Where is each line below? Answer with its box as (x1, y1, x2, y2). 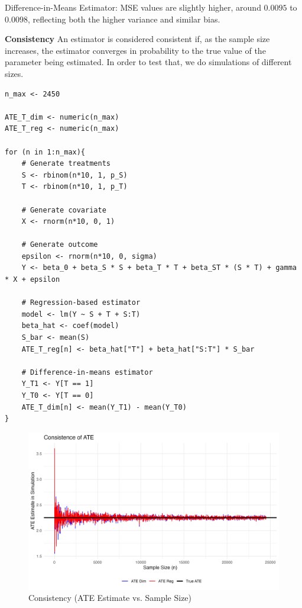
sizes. (5, 67, 24, 79)
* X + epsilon (5, 275, 60, 284)
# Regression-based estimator (21, 298, 141, 307)
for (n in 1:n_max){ (5, 147, 86, 156)
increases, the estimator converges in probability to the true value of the (5, 44, 266, 56)
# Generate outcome (21, 240, 98, 249)
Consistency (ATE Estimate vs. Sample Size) (28, 591, 192, 604)
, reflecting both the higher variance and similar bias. (27, 12, 220, 25)
